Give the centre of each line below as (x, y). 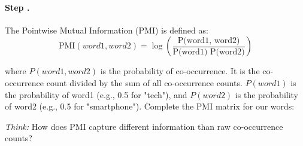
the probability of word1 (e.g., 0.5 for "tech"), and (96, 94)
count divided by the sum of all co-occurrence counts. (144, 82)
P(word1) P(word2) (209, 52)
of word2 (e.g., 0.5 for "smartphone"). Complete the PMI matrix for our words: (150, 106)
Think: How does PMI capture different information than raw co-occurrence (144, 126)
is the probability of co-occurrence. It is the (180, 71)
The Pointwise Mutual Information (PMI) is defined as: (107, 30)
